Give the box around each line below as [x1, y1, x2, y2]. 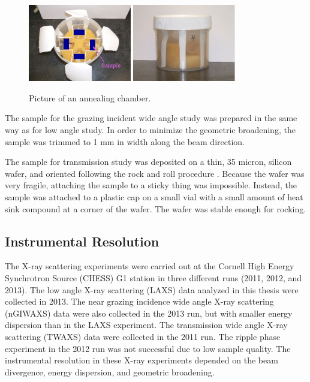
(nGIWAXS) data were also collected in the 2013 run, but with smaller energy [5, 306, 293, 319]
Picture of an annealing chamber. [29, 91, 151, 104]
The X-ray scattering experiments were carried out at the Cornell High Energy [5, 260, 294, 272]
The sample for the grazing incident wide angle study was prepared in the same [5, 112, 297, 124]
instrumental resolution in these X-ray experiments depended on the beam [5, 354, 278, 366]
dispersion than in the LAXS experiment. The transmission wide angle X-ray [5, 318, 288, 331]
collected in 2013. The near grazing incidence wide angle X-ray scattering [5, 295, 274, 308]
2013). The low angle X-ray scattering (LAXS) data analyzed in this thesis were [5, 283, 299, 296]
